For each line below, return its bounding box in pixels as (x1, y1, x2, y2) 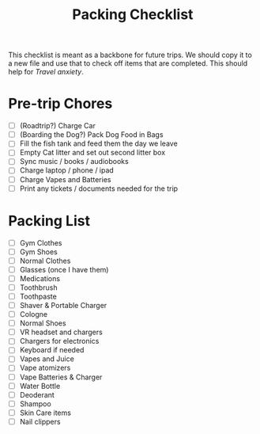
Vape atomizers (19, 363, 71, 373)
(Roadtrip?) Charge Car (19, 121, 96, 131)
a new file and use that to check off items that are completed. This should (8, 59, 248, 68)
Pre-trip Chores (8, 95, 113, 112)
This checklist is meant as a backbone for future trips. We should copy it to (8, 50, 253, 60)
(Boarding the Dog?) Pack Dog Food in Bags (19, 130, 164, 139)
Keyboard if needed (19, 345, 85, 355)
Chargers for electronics (19, 337, 100, 346)
